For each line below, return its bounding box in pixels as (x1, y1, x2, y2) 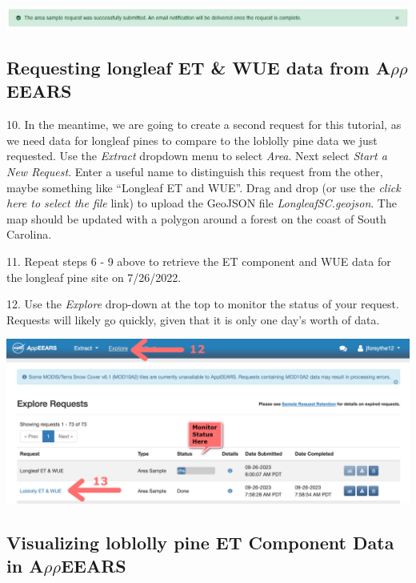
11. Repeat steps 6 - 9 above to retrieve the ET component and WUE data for (6, 252, 391, 269)
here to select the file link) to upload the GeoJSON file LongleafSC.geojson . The (6, 195, 397, 211)
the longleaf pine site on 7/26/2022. (6, 268, 182, 285)
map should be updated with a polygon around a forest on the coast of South (6, 210, 386, 227)
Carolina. (6, 226, 52, 243)
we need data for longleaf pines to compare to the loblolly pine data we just (6, 131, 378, 148)
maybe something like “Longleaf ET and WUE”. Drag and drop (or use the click (6, 179, 401, 195)
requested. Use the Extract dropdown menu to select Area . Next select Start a (6, 147, 387, 164)
